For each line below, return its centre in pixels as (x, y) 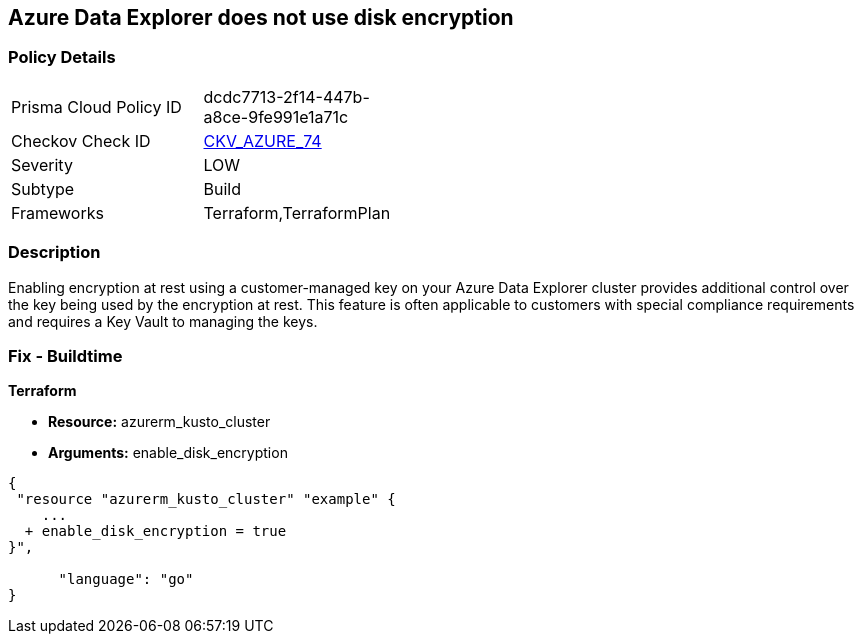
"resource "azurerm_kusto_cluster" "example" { (206, 499)
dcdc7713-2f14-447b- (286, 96)
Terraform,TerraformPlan (297, 212)
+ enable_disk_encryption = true (155, 531)
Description (54, 252)
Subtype (43, 188)
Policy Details (62, 57)
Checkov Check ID (81, 140)
